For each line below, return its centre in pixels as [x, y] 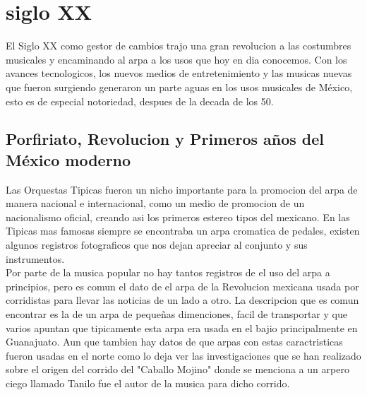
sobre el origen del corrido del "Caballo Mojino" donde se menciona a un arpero [178, 369]
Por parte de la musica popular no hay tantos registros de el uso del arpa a [168, 272]
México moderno [68, 159]
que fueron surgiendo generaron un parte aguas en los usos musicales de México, [179, 87]
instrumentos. [35, 258]
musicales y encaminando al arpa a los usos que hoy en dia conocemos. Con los [176, 59]
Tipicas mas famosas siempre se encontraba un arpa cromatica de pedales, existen [183, 231]
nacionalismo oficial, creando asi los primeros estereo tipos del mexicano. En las [178, 217]
